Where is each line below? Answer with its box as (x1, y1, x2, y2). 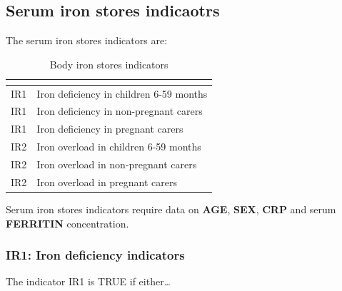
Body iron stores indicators (49, 56, 169, 71)
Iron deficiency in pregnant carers (36, 121, 183, 136)
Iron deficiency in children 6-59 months (36, 86, 208, 101)
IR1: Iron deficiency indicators (6, 246, 185, 264)
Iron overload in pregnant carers (36, 174, 178, 189)
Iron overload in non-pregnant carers (36, 157, 197, 172)
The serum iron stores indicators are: (6, 33, 168, 48)
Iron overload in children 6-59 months (36, 139, 201, 154)
